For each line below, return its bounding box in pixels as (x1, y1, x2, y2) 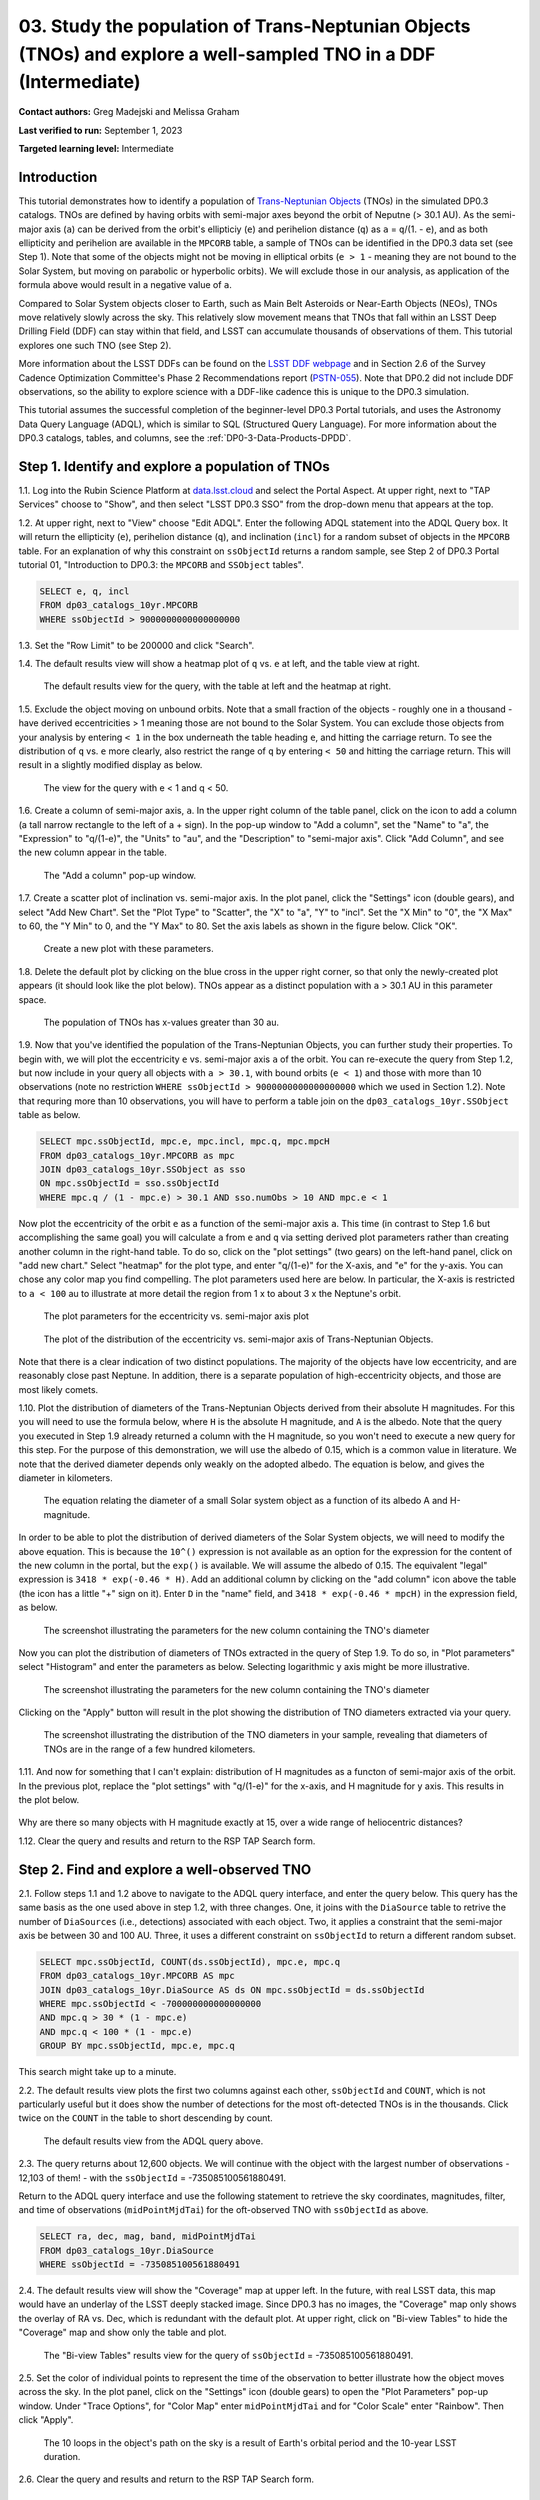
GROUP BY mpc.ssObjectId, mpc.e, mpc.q (39, 2040, 235, 2052)
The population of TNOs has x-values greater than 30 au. (43, 1016, 280, 1028)
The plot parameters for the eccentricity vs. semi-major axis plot (43, 1310, 310, 1322)
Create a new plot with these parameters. (43, 943, 214, 955)
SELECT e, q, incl (39, 585, 130, 597)
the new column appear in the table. (18, 846, 167, 859)
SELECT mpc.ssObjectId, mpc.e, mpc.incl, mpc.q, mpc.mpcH (39, 1136, 330, 1147)
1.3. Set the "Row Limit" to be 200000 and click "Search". (18, 639, 255, 651)
